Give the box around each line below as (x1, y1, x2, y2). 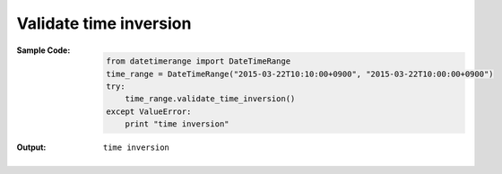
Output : (16, 142, 47, 152)
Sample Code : (16, 45, 71, 56)
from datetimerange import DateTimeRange (106, 57, 291, 66)
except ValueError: (106, 106, 192, 117)
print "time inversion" (125, 119, 229, 129)
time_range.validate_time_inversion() (125, 94, 296, 104)
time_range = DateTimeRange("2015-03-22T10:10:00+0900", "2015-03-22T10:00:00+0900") (106, 68, 494, 79)
